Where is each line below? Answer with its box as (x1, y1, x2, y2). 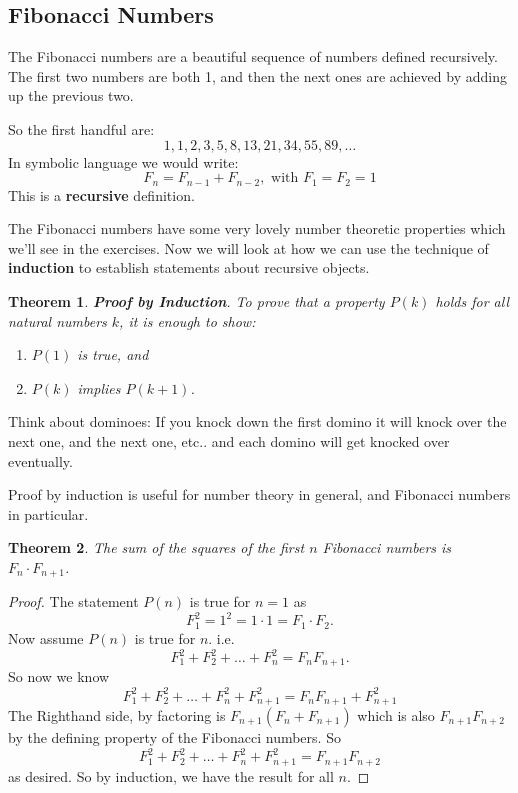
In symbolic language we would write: (8, 151, 239, 172)
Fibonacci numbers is (322, 537, 452, 558)
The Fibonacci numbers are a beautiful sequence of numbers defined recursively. (8, 46, 498, 67)
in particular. (8, 503, 89, 524)
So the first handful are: (8, 118, 155, 139)
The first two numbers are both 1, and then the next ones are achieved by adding (8, 65, 507, 86)
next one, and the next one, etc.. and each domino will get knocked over (8, 430, 450, 451)
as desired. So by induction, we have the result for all (8, 765, 334, 786)
